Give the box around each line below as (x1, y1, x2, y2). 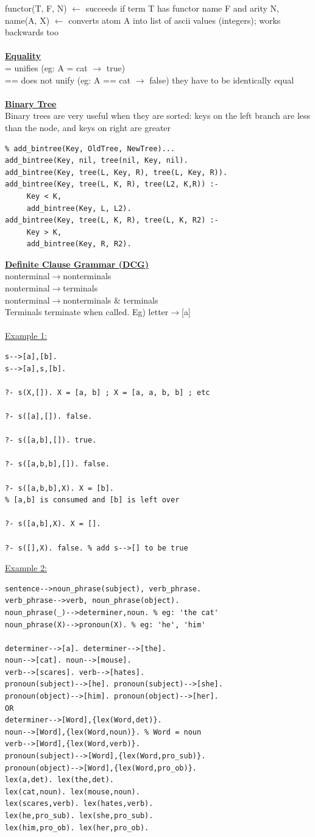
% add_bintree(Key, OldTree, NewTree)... (5, 144, 175, 153)
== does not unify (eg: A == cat (5, 73, 131, 86)
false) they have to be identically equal (149, 73, 294, 86)
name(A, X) (5, 13, 50, 26)
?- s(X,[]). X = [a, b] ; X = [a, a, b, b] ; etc (5, 388, 210, 397)
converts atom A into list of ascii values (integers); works (68, 13, 281, 26)
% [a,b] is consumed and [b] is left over (5, 496, 180, 505)
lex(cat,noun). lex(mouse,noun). (5, 787, 140, 796)
